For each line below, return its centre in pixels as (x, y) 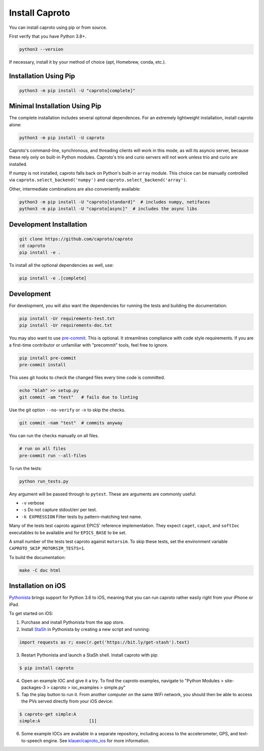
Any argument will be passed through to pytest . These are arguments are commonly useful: (103, 494)
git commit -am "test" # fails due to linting (79, 397)
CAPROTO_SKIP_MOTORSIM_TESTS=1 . (47, 548)
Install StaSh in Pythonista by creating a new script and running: (86, 629)
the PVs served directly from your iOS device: (67, 701)
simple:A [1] (58, 721)
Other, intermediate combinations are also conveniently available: (75, 189)
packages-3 (33, 687)
